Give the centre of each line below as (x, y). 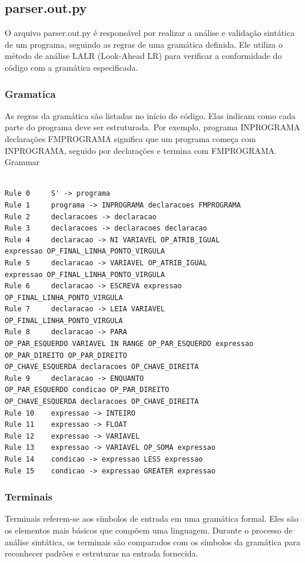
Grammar (22, 162)
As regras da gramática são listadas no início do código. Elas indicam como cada (150, 115)
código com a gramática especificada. (72, 67)
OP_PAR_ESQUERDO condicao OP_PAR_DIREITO (87, 390)
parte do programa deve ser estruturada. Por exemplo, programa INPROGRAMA (152, 127)
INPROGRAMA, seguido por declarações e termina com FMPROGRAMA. (141, 150)
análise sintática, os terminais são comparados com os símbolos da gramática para (153, 541)
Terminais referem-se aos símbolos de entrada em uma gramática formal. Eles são (152, 518)
